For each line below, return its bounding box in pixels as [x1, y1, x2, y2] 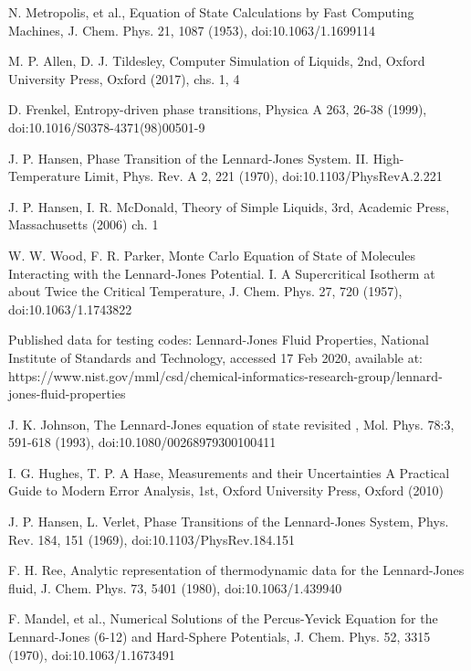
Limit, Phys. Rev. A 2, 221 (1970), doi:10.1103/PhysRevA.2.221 [84, 166, 443, 186]
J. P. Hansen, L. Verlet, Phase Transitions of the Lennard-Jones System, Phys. [8, 512, 449, 531]
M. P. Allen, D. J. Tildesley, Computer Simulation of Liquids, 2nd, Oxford [8, 51, 425, 70]
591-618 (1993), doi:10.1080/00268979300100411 [8, 432, 277, 452]
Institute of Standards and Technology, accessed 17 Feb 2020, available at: [8, 347, 423, 367]
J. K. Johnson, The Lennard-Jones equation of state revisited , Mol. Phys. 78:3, [8, 414, 455, 433]
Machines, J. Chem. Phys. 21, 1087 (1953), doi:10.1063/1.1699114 [8, 20, 375, 39]
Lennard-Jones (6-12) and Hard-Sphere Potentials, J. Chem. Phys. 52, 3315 [8, 627, 431, 646]
